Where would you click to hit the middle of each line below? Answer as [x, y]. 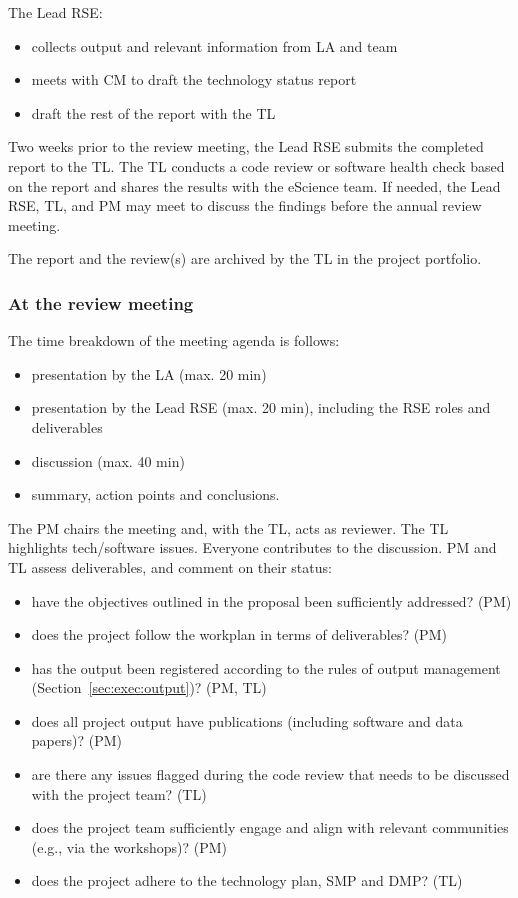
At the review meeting [101, 302]
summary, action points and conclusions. [155, 494]
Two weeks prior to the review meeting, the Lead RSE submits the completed [246, 146]
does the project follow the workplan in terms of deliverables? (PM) [239, 634]
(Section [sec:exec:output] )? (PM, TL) [149, 687]
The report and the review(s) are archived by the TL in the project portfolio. [245, 258]
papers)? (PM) [76, 740]
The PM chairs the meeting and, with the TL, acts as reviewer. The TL [228, 527]
